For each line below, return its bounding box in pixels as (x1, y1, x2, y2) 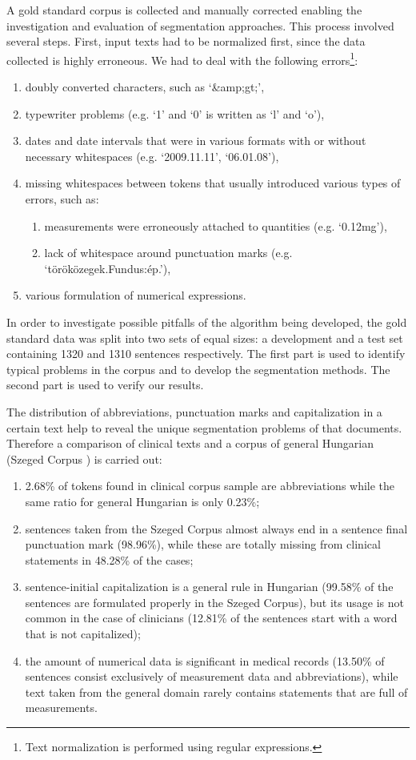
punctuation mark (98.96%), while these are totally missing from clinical (25, 536, 381, 553)
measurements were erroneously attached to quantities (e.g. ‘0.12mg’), (44, 217, 387, 234)
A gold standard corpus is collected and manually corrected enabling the (6, 2, 362, 18)
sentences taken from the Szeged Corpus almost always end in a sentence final (25, 520, 408, 537)
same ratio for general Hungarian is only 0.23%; (25, 493, 260, 509)
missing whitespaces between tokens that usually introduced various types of (25, 175, 401, 191)
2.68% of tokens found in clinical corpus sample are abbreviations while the (25, 477, 395, 494)
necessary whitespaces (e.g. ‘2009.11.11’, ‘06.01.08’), (25, 147, 279, 164)
